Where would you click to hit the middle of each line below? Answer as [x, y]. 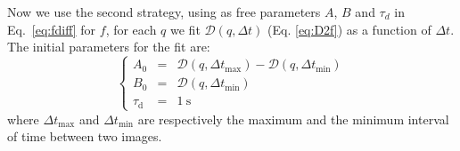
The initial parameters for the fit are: [109, 47]
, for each [131, 29]
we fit [185, 29]
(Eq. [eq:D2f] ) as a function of [349, 29]
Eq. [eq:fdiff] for [52, 29]
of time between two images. [85, 136]
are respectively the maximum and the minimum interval [293, 119]
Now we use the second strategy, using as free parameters [164, 12]
